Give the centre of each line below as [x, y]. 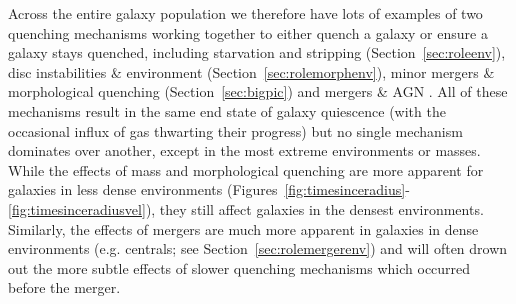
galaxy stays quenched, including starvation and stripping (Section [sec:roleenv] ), [257, 52]
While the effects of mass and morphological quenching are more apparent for [246, 169]
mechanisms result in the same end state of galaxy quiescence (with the [227, 110]
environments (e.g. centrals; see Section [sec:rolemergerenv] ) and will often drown [258, 248]
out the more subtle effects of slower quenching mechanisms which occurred [239, 267]
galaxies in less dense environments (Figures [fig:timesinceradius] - [209, 189]
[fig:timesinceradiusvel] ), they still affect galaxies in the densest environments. [246, 208]
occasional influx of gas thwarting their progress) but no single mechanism [235, 130]
